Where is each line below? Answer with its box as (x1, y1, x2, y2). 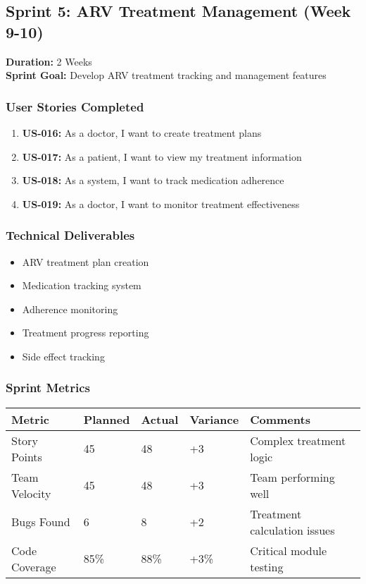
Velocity (11, 485, 51, 501)
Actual (141, 410, 179, 427)
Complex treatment (250, 432, 346, 449)
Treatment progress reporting (22, 325, 149, 340)
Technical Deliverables (6, 226, 135, 244)
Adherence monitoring (22, 301, 118, 316)
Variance (189, 410, 239, 427)
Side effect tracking (22, 348, 105, 363)
